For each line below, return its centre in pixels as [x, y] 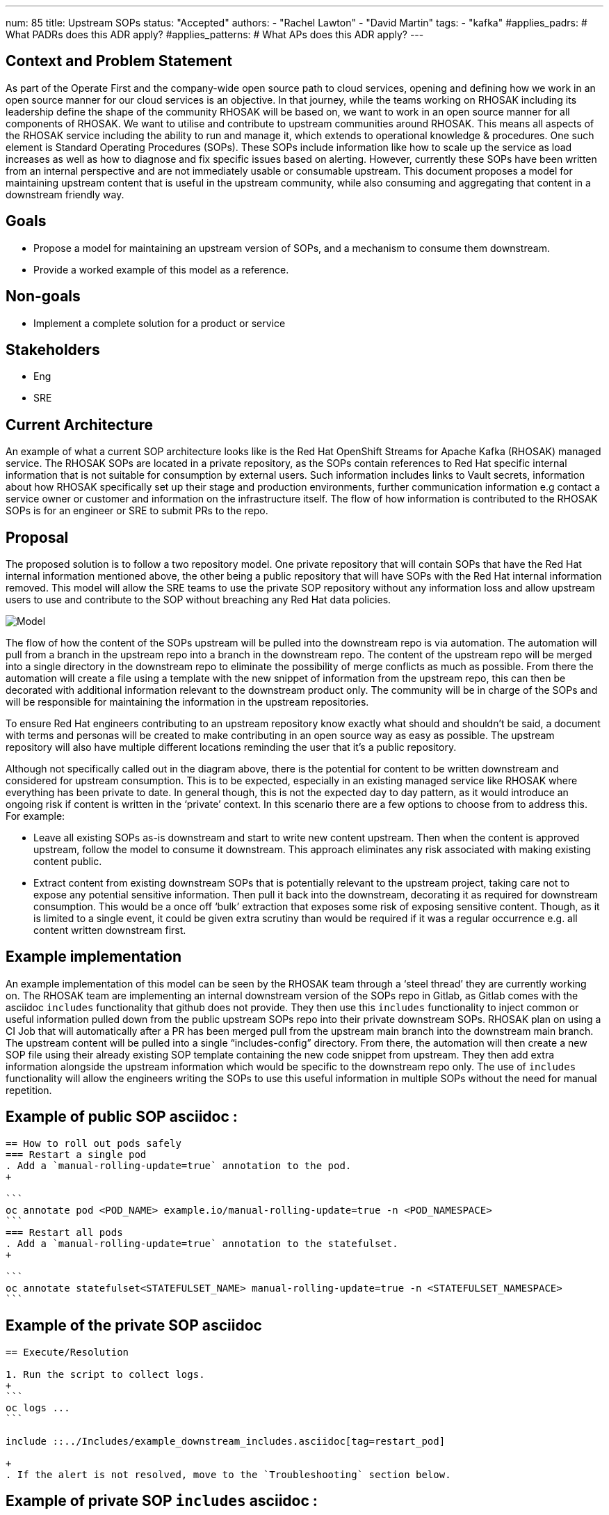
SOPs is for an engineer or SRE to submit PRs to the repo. [137, 511]
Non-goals [43, 296]
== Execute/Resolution [67, 1352]
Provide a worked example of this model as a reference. [161, 269]
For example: [35, 816]
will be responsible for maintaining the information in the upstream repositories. [187, 702]
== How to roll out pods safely [94, 1143]
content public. [68, 862]
